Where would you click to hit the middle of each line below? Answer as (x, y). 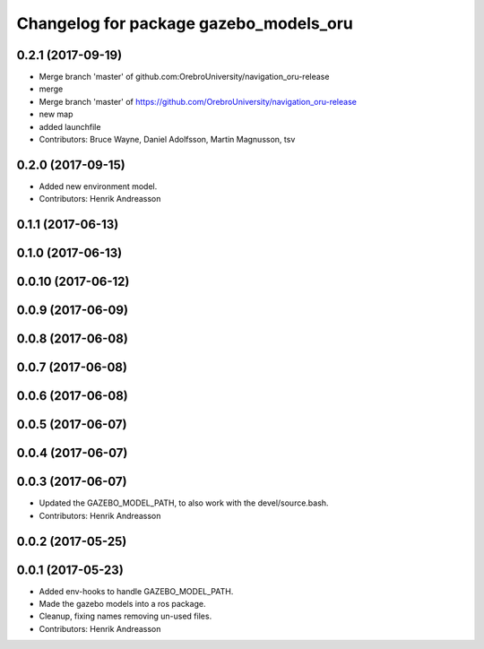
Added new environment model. (98, 186)
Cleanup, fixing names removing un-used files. (125, 616)
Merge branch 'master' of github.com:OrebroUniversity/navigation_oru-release (184, 77)
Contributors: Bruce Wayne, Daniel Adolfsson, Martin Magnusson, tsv (167, 140)
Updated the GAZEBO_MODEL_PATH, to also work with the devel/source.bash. (184, 503)
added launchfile (70, 126)
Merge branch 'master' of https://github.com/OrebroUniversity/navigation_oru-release (198, 101)
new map (56, 114)
